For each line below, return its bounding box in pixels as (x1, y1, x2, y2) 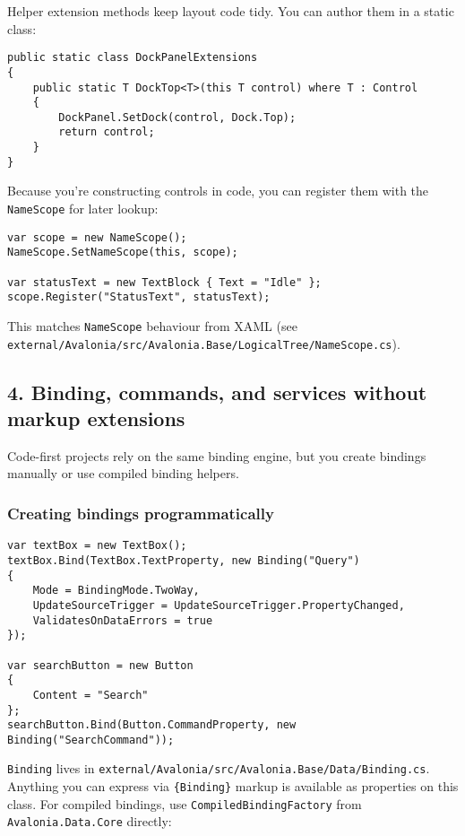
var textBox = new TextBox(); (7, 539, 187, 553)
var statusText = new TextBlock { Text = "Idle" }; (7, 275, 322, 289)
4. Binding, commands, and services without (7, 378, 427, 405)
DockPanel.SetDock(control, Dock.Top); (58, 110, 297, 124)
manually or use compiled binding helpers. (7, 464, 239, 483)
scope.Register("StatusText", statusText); (7, 291, 271, 304)
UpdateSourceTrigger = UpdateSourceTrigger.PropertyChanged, (32, 598, 405, 612)
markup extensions (7, 405, 185, 432)
